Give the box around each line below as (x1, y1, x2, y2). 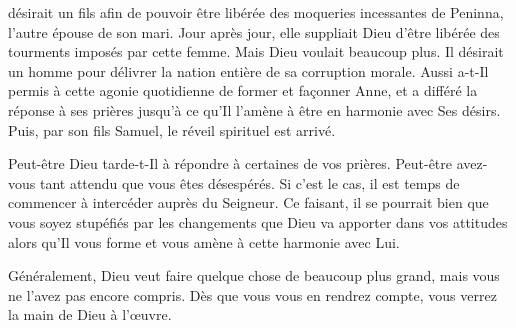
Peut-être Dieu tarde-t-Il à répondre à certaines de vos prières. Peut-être (8, 153, 453, 174)
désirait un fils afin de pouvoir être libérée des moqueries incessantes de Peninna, (8, 2, 504, 22)
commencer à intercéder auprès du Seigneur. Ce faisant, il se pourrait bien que (8, 192, 489, 213)
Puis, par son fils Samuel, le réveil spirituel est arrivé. (8, 119, 336, 140)
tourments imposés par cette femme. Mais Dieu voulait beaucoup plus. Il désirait (8, 41, 504, 62)
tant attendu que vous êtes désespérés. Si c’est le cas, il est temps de (39, 172, 460, 193)
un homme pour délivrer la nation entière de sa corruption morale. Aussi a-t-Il (8, 60, 489, 81)
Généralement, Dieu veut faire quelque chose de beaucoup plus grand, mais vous (8, 265, 500, 286)
